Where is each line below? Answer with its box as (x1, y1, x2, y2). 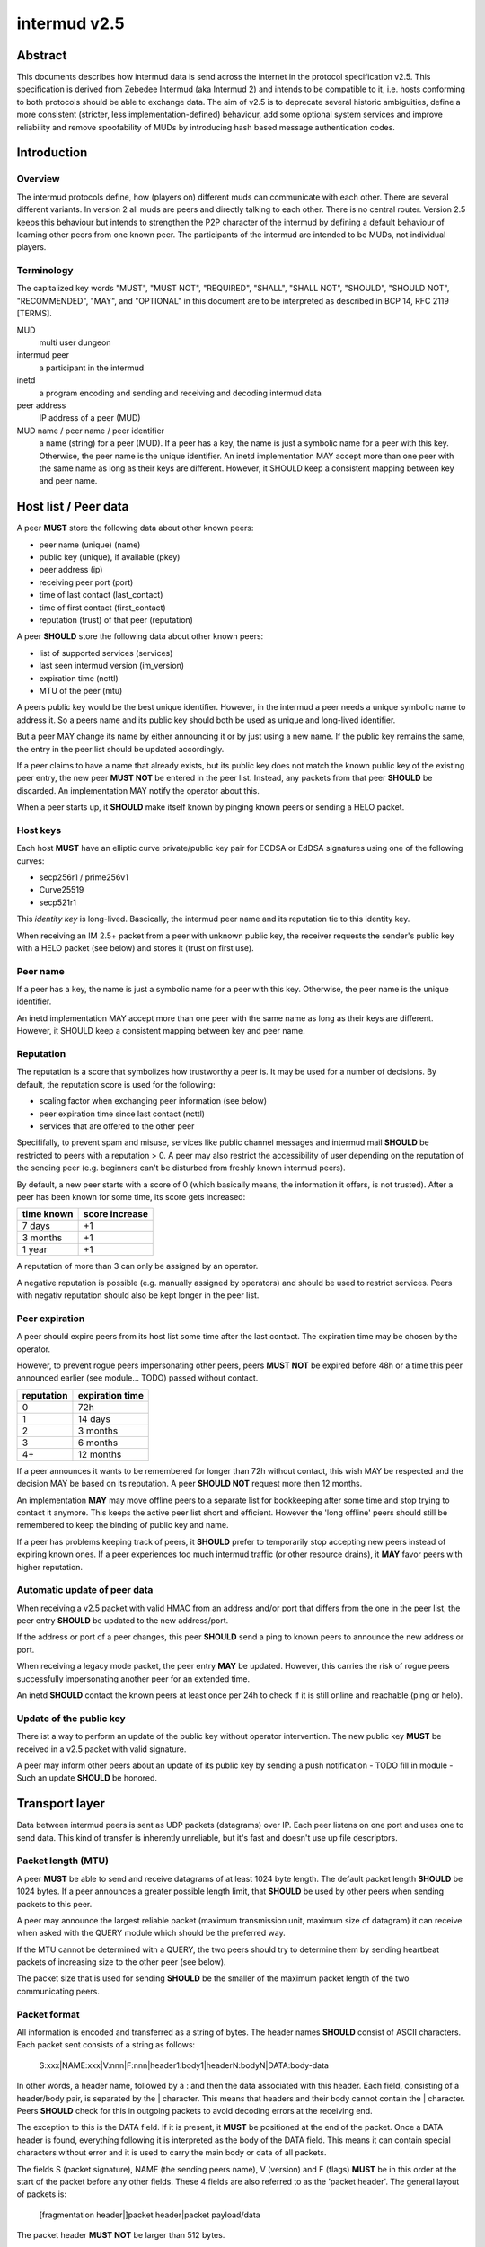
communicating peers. (16, 1985, 101, 1996)
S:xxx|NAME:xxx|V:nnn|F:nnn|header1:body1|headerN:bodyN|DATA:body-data (39, 2059, 330, 2071)
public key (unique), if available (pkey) (39, 552, 181, 563)
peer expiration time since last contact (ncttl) (39, 1108, 206, 1119)
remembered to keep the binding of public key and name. (16, 1520, 229, 1531)
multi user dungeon (39, 337, 111, 348)
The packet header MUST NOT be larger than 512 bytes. (16, 2230, 225, 2241)
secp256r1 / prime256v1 (39, 872, 129, 883)
